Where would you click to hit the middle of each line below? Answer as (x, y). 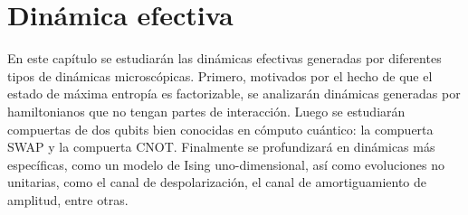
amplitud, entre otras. (68, 199)
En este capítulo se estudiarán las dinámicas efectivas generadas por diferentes (224, 58)
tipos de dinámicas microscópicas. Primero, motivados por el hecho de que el (220, 75)
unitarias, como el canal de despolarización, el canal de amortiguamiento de (217, 182)
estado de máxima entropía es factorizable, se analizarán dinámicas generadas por (234, 93)
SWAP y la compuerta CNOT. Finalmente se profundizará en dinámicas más (221, 147)
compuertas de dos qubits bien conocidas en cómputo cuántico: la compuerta (220, 129)
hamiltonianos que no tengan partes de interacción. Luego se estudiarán (206, 111)
